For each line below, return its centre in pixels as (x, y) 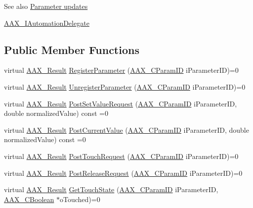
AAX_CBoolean (29, 199)
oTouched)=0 (80, 199)
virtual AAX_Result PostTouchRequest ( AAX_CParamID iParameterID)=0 (121, 156)
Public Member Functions (72, 49)
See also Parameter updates (46, 6)
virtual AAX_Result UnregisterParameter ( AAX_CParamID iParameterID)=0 (125, 86)
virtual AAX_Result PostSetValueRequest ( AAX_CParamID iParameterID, (121, 103)
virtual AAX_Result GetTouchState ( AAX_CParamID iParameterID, (111, 189)
